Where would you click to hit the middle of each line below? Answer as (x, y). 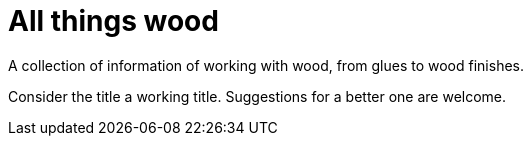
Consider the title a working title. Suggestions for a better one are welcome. (257, 96)
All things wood (113, 21)
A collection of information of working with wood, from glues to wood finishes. (266, 65)
